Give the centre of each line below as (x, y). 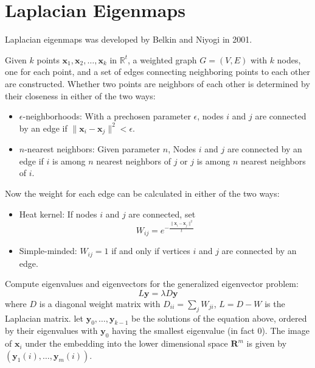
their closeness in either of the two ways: (80, 95)
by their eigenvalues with (51, 331)
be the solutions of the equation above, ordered (219, 318)
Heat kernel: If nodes (58, 214)
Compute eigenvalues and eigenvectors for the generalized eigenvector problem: (152, 284)
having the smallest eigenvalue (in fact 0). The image (211, 331)
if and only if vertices (151, 251)
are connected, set (162, 214)
